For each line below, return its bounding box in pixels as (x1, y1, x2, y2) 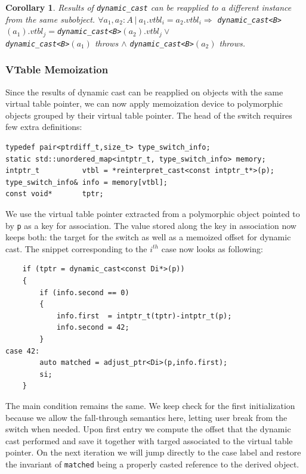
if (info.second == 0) (39, 288, 129, 297)
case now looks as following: (161, 242, 263, 255)
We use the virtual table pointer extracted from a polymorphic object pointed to (5, 207, 300, 219)
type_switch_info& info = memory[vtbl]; (5, 178, 168, 187)
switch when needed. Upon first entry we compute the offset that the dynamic (5, 423, 291, 435)
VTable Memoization (5, 62, 109, 77)
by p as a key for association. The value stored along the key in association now (5, 219, 296, 231)
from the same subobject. (5, 13, 95, 25)
